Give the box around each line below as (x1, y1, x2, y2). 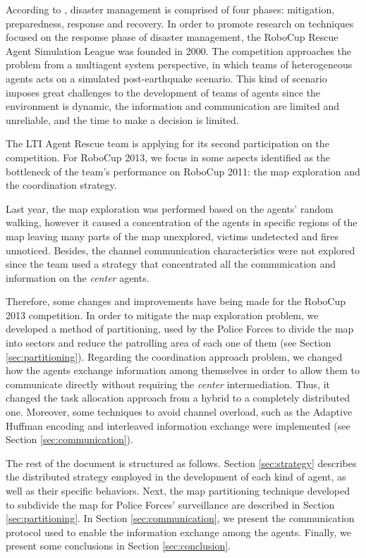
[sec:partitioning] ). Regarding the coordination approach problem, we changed (6, 349, 343, 364)
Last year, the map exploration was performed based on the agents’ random (6, 201, 334, 216)
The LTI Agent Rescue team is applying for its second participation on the (6, 136, 329, 151)
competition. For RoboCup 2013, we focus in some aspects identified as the (6, 149, 331, 164)
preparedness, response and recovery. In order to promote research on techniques (6, 15, 354, 30)
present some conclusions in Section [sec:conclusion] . (6, 538, 231, 553)
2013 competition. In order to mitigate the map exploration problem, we (6, 307, 319, 322)
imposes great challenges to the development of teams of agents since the (6, 85, 321, 99)
